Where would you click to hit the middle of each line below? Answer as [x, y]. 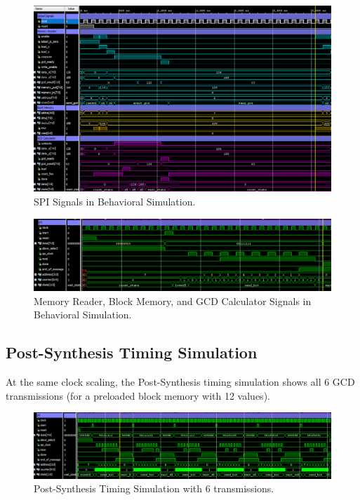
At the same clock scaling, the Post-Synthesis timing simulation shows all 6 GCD [180, 382]
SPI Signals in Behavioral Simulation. [115, 201]
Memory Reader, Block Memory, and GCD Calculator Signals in [173, 300]
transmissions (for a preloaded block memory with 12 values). [138, 395]
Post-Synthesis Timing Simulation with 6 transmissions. [154, 488]
